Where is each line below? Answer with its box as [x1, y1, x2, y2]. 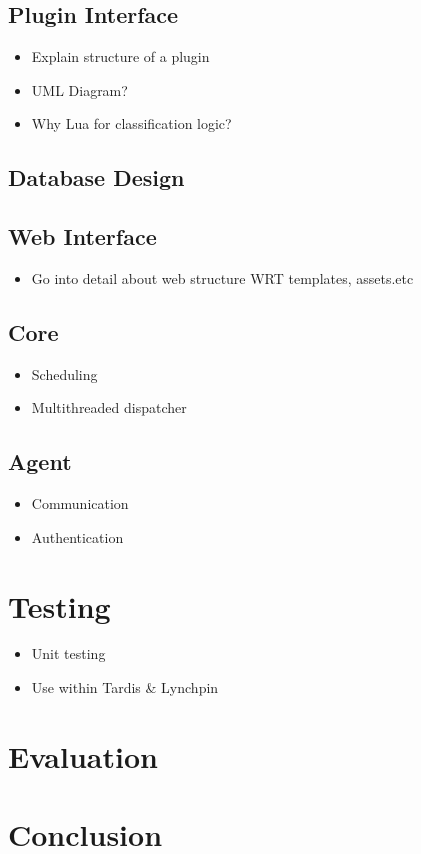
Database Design [8, 162, 185, 193]
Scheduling [31, 363, 98, 384]
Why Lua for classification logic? [31, 113, 232, 134]
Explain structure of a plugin [31, 46, 210, 67]
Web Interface [8, 221, 157, 252]
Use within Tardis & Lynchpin [31, 677, 219, 698]
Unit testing [31, 643, 106, 664]
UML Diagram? [31, 79, 128, 100]
